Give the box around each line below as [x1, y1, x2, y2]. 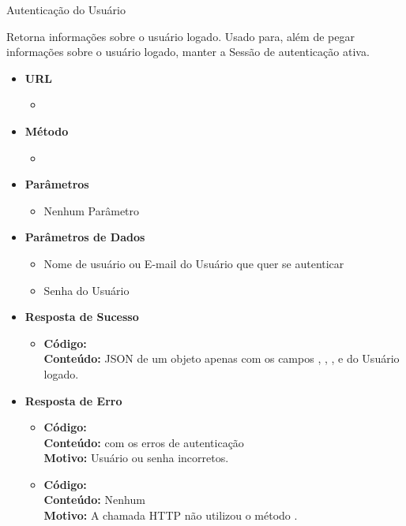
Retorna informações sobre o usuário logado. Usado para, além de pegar [6, 28, 355, 44]
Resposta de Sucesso [24, 308, 139, 325]
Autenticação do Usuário [6, 2, 126, 17]
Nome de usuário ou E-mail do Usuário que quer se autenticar [43, 255, 344, 271]
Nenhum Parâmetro [43, 202, 140, 218]
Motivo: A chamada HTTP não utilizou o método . [43, 507, 298, 524]
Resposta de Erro [24, 392, 122, 408]
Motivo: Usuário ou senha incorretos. [43, 450, 229, 466]
